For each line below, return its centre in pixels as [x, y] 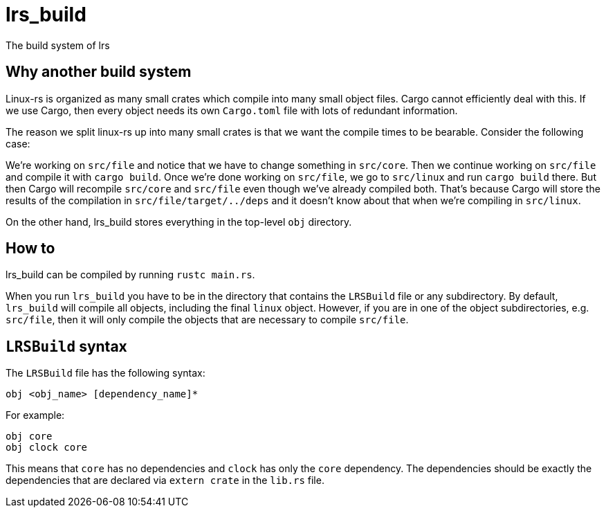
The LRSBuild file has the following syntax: [105, 373]
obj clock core [47, 448]
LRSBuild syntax [66, 346]
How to [30, 249]
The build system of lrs [58, 45]
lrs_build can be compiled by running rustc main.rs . [130, 275]
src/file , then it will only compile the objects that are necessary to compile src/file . [207, 320]
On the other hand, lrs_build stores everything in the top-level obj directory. [179, 222]
